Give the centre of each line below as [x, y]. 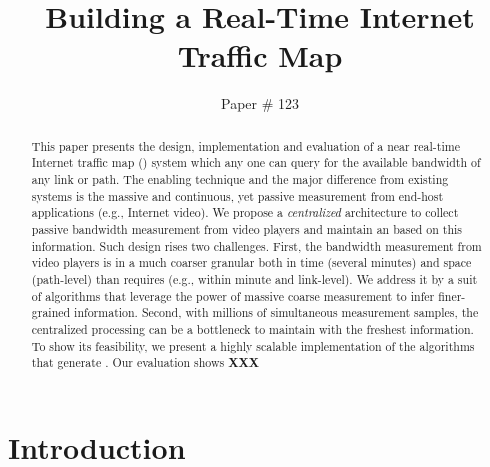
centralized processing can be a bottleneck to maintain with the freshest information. [252, 328]
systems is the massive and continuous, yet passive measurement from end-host [237, 195]
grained [51, 312]
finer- [452, 295]
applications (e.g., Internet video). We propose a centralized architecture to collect [245, 212]
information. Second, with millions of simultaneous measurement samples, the [276, 312]
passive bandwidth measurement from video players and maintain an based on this [247, 228]
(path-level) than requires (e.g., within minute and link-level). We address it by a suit [254, 278]
